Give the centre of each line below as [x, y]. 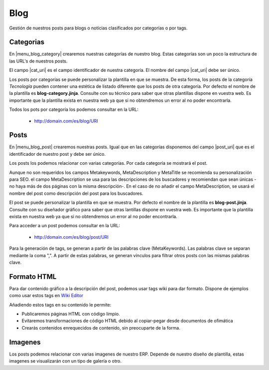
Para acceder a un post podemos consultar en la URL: [65, 226]
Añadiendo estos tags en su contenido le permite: [60, 305]
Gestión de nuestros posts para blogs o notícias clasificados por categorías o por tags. [98, 28]
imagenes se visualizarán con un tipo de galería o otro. [66, 361]
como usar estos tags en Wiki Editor [46, 296]
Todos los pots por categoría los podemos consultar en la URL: [74, 109]
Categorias [27, 42]
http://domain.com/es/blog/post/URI [71, 237]
